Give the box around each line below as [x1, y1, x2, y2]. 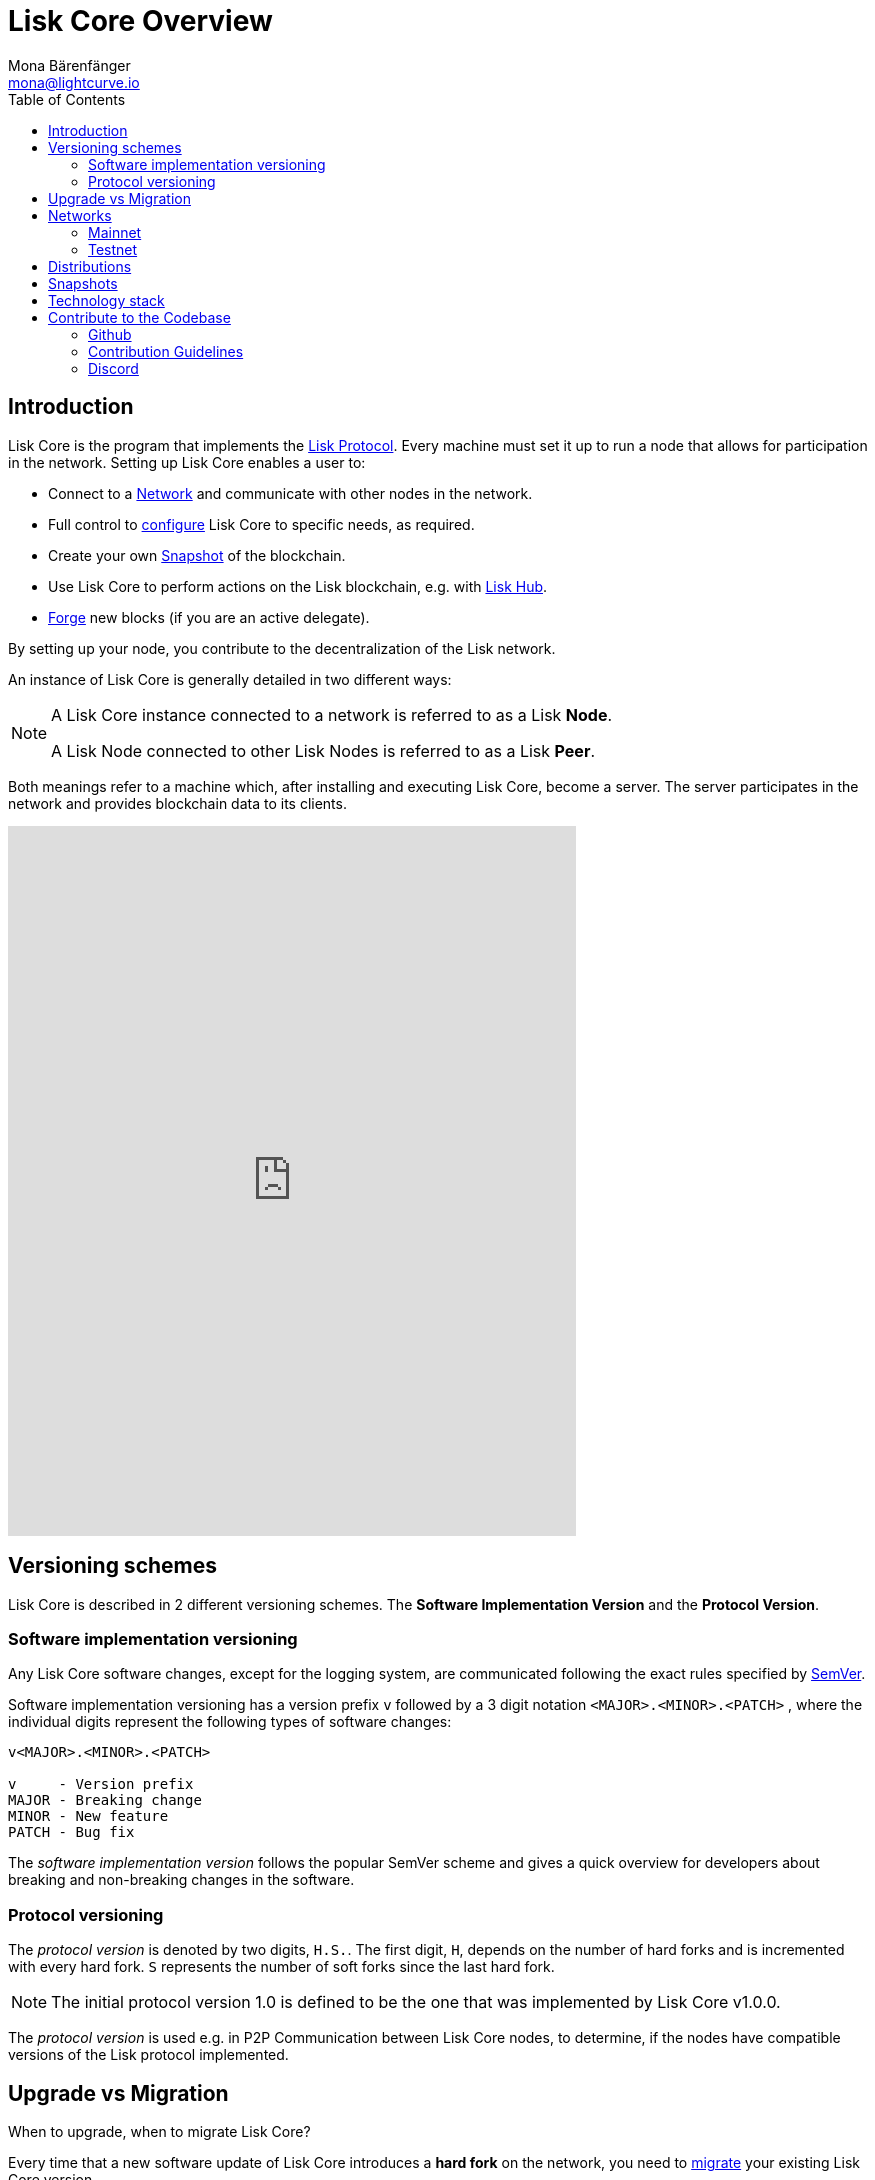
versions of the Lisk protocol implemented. [8, 2046, 289, 2064]
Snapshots [48, 274, 118, 292]
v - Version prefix [8, 1776, 194, 1793]
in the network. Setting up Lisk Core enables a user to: [8, 453, 366, 471]
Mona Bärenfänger [8, 56, 131, 74]
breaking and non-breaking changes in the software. [8, 1871, 355, 1889]
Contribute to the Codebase [48, 308, 231, 326]
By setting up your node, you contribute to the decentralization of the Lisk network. [8, 639, 556, 657]
